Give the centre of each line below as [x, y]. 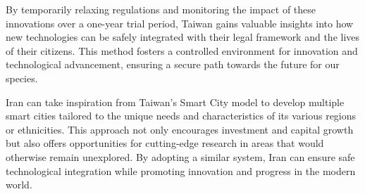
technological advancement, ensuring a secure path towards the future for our [173, 64]
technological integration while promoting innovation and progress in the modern [181, 170]
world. [19, 185]
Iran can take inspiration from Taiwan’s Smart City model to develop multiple [175, 102]
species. [22, 78]
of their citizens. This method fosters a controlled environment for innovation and [182, 50]
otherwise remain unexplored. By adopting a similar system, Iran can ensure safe [180, 156]
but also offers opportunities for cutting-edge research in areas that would [165, 143]
